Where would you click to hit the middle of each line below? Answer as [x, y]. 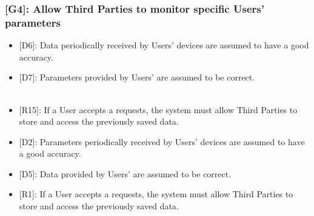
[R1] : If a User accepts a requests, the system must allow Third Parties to [156, 194]
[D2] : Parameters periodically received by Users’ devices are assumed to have [162, 141]
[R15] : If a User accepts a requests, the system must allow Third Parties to [158, 109]
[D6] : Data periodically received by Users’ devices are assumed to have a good [164, 45]
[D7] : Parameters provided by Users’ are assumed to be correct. [137, 77]
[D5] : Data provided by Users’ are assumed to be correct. [125, 173]
